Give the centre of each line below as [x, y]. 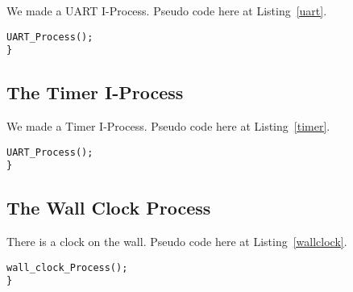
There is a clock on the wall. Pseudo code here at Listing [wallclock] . [177, 242]
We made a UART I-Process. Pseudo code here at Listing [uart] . [167, 10]
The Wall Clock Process [109, 208]
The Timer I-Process [95, 92]
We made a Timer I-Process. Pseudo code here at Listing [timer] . [168, 126]
